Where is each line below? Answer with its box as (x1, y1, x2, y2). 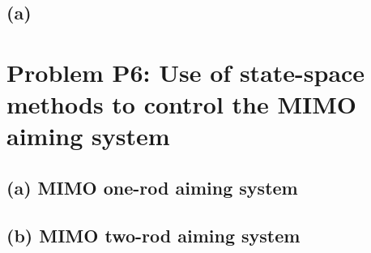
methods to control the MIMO (6, 88, 357, 121)
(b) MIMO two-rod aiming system (6, 222, 301, 247)
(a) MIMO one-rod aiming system (6, 174, 298, 199)
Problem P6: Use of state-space (6, 55, 365, 88)
